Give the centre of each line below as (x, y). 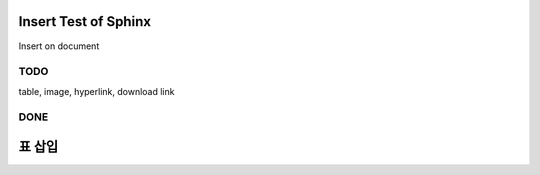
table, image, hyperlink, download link (96, 91)
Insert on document (59, 46)
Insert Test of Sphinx (85, 21)
